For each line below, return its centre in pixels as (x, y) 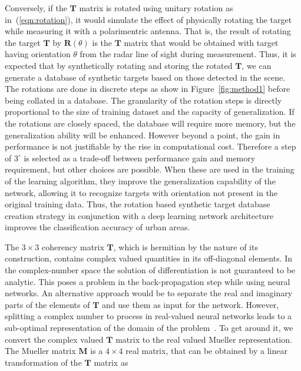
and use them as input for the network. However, (190, 304)
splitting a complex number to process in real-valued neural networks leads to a (148, 316)
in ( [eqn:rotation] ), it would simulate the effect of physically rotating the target (148, 19)
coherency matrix (73, 246)
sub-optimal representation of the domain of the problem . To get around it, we (149, 328)
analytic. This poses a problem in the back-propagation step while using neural (148, 281)
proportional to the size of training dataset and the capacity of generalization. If (150, 112)
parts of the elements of (47, 304)
